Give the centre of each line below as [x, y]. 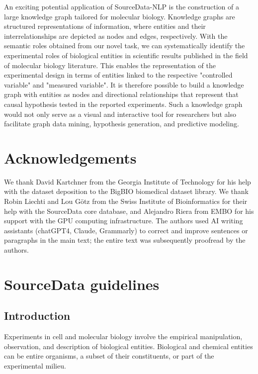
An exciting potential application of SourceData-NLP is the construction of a [122, 6]
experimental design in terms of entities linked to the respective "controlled [118, 75]
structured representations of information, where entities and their [105, 26]
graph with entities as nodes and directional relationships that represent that [121, 94]
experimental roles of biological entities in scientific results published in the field [126, 55]
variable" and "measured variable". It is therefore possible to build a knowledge [124, 84]
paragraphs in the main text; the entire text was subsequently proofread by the [125, 240]
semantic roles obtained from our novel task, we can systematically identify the [125, 46]
